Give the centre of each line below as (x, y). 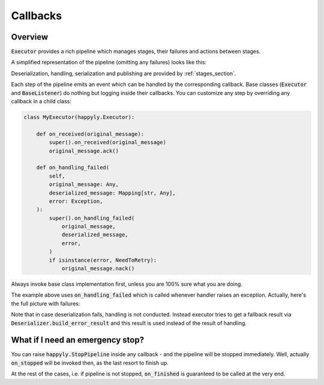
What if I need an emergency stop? (77, 340)
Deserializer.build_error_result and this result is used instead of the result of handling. (129, 323)
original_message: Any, (84, 184)
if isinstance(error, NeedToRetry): (103, 260)
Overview (30, 37)
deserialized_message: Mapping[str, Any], (112, 193)
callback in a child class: (41, 102)
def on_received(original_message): (90, 134)
